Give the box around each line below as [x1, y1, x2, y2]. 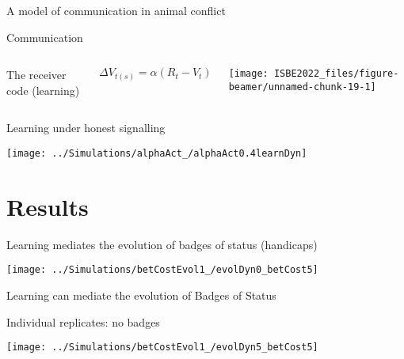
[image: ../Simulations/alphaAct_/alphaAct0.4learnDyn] [6, 147, 307, 159]
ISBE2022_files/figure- [273, 68, 399, 80]
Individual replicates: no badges [6, 313, 160, 330]
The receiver [6, 66, 67, 83]
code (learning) [6, 81, 80, 98]
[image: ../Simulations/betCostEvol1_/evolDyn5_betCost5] [6, 342, 318, 353]
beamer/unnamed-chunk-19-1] [228, 81, 376, 93]
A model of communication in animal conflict [6, 2, 226, 18]
